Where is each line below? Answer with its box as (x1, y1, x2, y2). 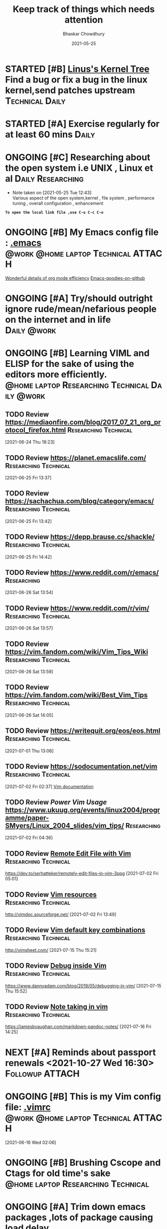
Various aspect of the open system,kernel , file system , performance (12, 195, 155, 201)
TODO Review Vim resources (5, 890, 97, 899)
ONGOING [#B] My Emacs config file (5, 227, 159, 238)
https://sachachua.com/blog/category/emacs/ (5, 497, 155, 506)
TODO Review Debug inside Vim (5, 961, 107, 970)
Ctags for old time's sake (5, 1167, 111, 1179)
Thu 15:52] (5, 988, 27, 994)
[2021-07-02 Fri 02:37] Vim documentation (5, 783, 94, 789)
